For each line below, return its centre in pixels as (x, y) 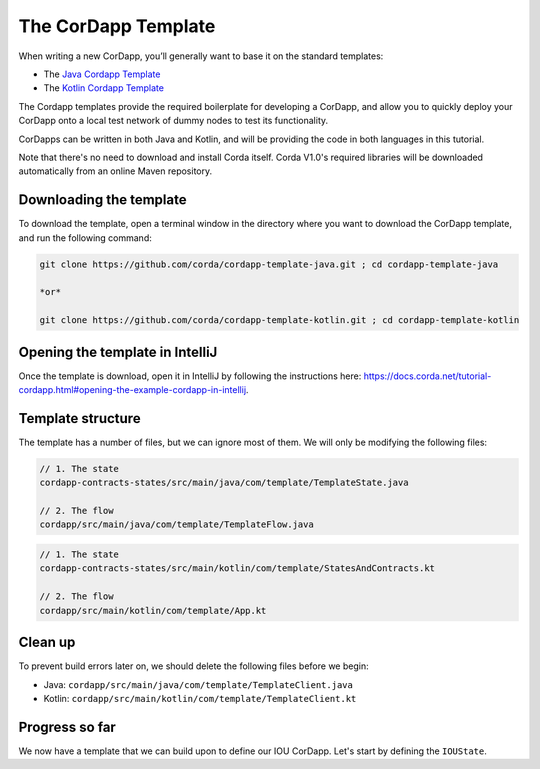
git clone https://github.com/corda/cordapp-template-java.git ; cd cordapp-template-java (269, 264)
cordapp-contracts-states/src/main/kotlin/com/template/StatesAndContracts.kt (237, 568)
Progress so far (67, 726)
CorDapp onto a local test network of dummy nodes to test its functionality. (173, 121)
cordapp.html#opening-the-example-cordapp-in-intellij (132, 390)
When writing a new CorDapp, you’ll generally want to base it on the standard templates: (201, 56)
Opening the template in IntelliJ (118, 351)
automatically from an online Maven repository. (115, 171)
